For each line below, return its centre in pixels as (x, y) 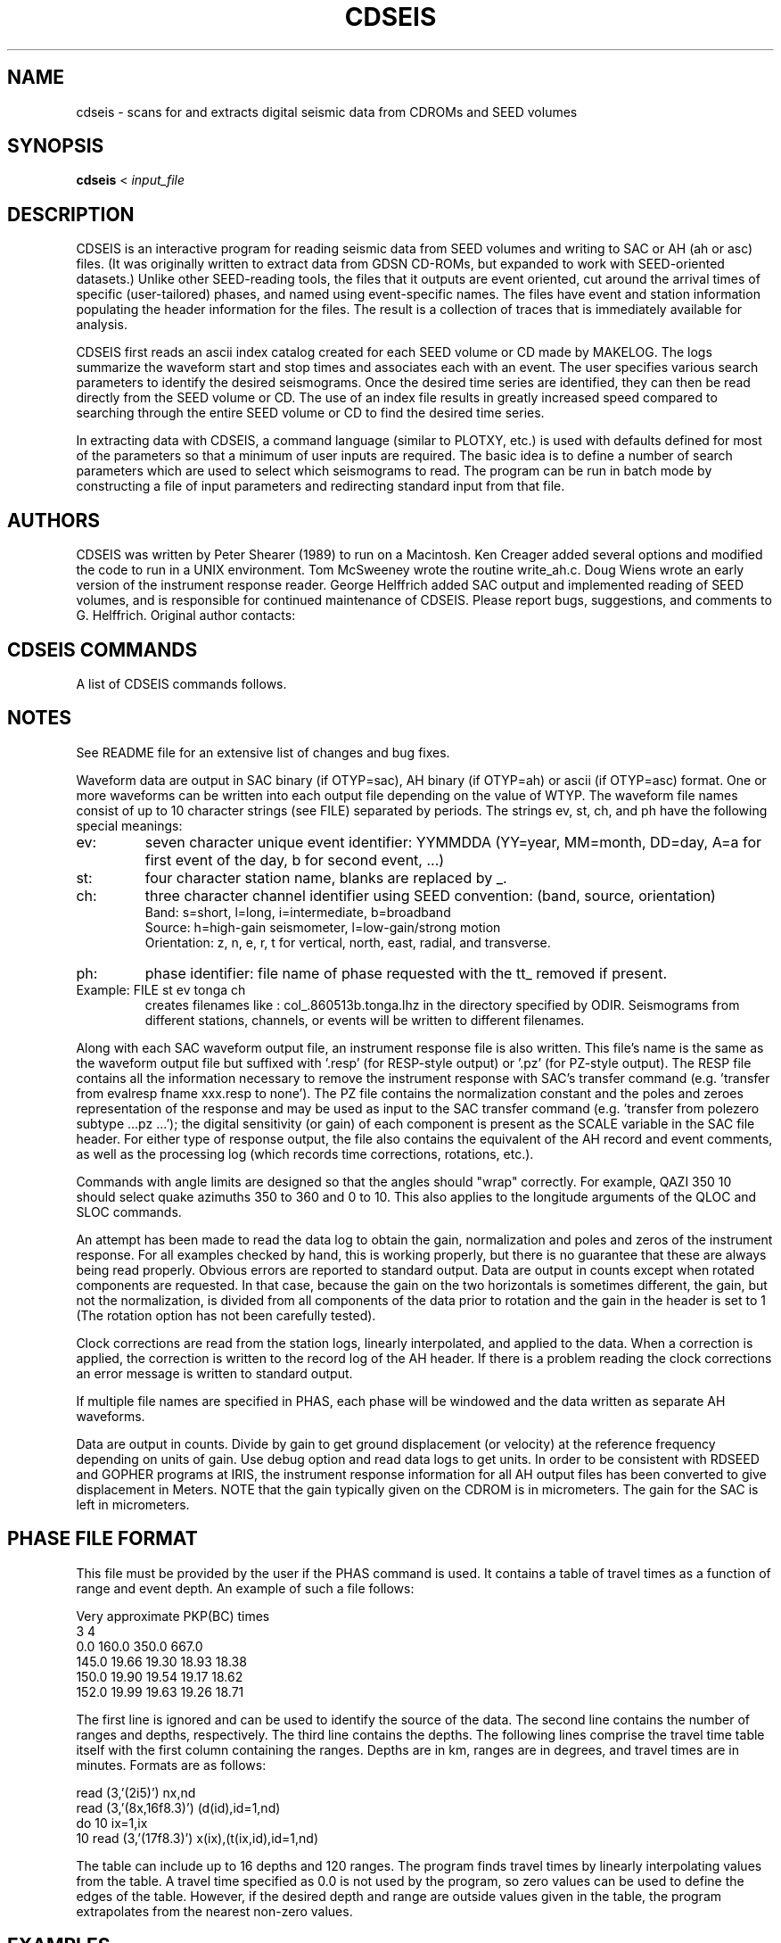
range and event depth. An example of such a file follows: (245, 1588)
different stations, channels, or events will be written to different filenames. (365, 1020)
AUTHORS (54, 520)
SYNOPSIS (56, 146)
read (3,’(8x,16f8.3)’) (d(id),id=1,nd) (178, 1807)
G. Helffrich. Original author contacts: (186, 616)
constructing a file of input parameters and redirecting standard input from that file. (321, 486)
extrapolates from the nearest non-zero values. (214, 1911)
